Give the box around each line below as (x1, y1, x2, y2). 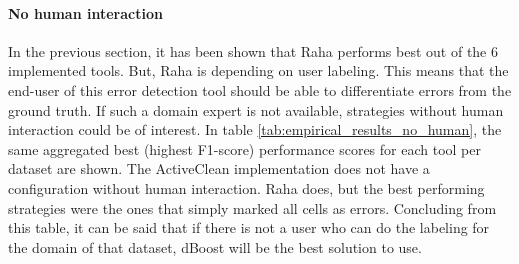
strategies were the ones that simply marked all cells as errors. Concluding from (8, 197, 497, 218)
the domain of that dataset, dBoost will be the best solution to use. (8, 236, 422, 257)
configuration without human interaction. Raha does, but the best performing (8, 177, 485, 198)
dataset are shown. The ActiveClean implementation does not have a (8, 158, 430, 179)
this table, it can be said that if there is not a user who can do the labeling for (8, 217, 490, 238)
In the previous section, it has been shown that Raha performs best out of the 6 (8, 40, 498, 61)
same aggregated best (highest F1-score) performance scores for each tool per (8, 138, 481, 159)
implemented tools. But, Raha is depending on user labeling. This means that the (8, 60, 509, 81)
